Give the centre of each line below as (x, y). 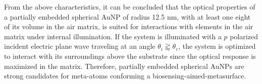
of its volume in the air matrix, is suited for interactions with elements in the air (129, 26)
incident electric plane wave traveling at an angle (80, 46)
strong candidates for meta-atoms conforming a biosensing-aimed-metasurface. (125, 76)
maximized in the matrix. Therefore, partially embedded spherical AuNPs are (124, 66)
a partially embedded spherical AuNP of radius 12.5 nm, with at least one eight (127, 16)
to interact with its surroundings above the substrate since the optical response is (130, 56)
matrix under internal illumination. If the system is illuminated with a (113, 36)
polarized (244, 36)
